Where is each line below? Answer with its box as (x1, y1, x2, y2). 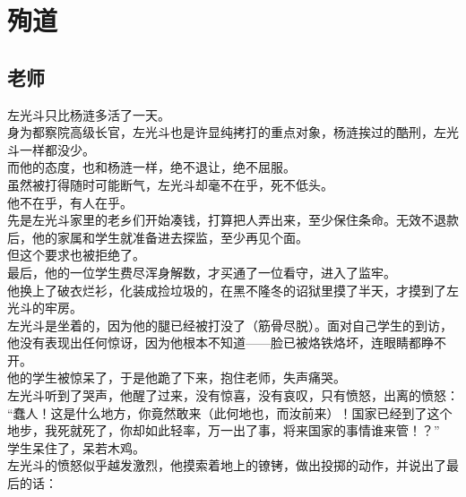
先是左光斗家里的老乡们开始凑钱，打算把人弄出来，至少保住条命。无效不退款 (7, 210, 459, 229)
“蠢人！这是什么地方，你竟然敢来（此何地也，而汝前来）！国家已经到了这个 (7, 403, 453, 422)
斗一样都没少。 (7, 140, 95, 159)
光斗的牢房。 (7, 298, 82, 317)
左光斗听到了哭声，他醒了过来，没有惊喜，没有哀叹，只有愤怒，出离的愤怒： (7, 386, 459, 405)
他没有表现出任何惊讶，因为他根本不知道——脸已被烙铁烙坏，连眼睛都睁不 (7, 333, 446, 352)
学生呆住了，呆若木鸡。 (7, 438, 145, 457)
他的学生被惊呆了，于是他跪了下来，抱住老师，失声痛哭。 (7, 368, 346, 387)
